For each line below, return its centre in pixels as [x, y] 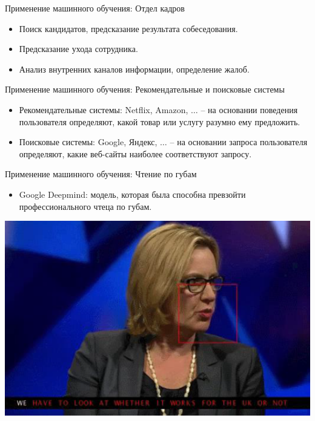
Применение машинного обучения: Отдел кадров [95, 8]
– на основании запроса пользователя [239, 142]
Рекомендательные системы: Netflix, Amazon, [104, 109]
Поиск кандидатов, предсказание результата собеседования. [128, 28]
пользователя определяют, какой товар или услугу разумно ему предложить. [160, 121]
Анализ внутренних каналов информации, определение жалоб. [134, 69]
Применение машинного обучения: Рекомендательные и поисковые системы [145, 89]
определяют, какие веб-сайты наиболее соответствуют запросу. [135, 153]
